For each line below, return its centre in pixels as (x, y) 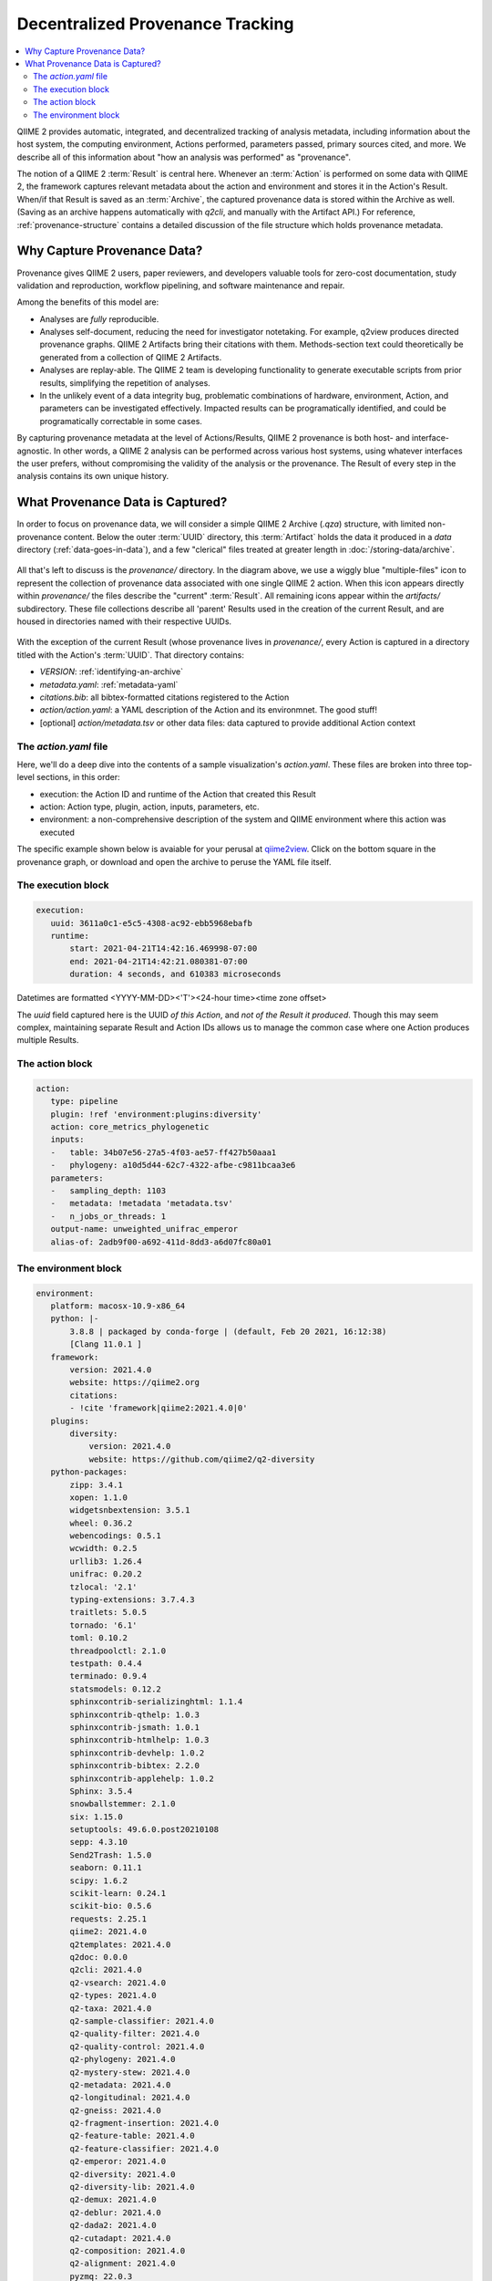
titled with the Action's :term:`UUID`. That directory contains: (131, 655)
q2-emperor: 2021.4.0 (118, 2161)
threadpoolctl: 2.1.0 (118, 1651)
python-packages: (89, 1472)
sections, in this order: (78, 777)
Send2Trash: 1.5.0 (111, 1855)
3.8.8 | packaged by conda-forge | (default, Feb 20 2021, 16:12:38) (228, 1331)
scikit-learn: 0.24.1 (118, 1894)
